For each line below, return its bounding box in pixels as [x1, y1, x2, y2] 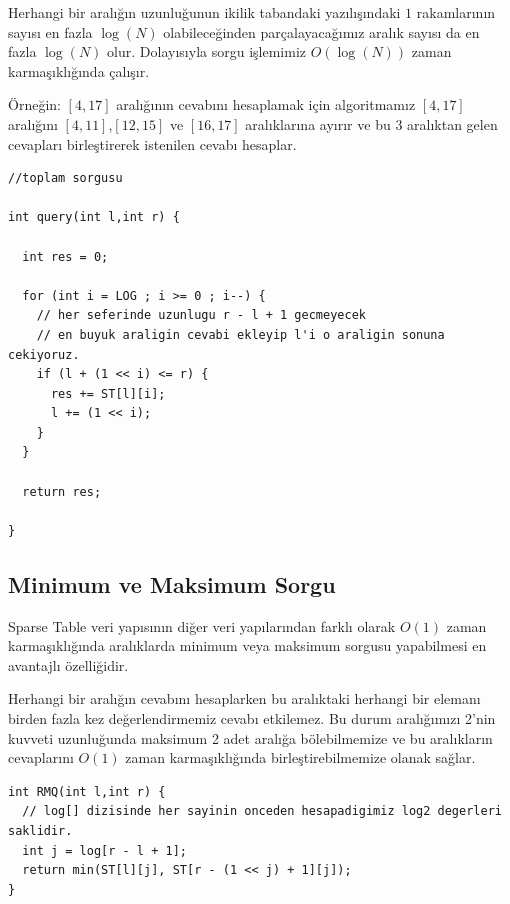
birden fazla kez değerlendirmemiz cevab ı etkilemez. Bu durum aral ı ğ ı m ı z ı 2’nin [8, 708, 496, 729]
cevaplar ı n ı [8, 747, 74, 768]
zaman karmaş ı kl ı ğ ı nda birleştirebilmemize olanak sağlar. [125, 747, 476, 768]
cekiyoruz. [8, 347, 80, 362]
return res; [22, 484, 102, 499]
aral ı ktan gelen [407, 113, 498, 134]
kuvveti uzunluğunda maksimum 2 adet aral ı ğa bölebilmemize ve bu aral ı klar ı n [8, 727, 493, 748]
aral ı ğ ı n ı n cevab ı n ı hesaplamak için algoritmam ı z [116, 94, 416, 115]
